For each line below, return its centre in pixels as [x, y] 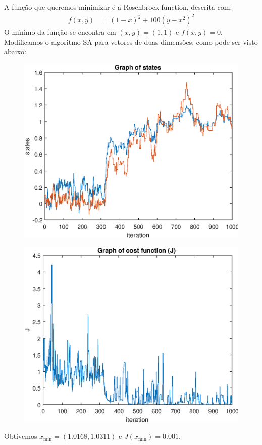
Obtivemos [21, 436]
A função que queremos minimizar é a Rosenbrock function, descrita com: [118, 7]
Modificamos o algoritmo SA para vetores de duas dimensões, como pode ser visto [131, 42]
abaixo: [15, 52]
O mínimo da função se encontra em [60, 32]
